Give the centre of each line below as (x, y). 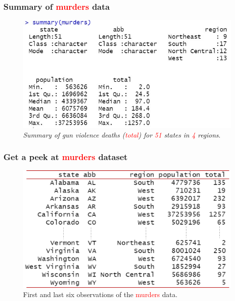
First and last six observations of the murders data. (100, 294)
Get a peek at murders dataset (65, 156)
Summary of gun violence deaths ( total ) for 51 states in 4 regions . (122, 135)
